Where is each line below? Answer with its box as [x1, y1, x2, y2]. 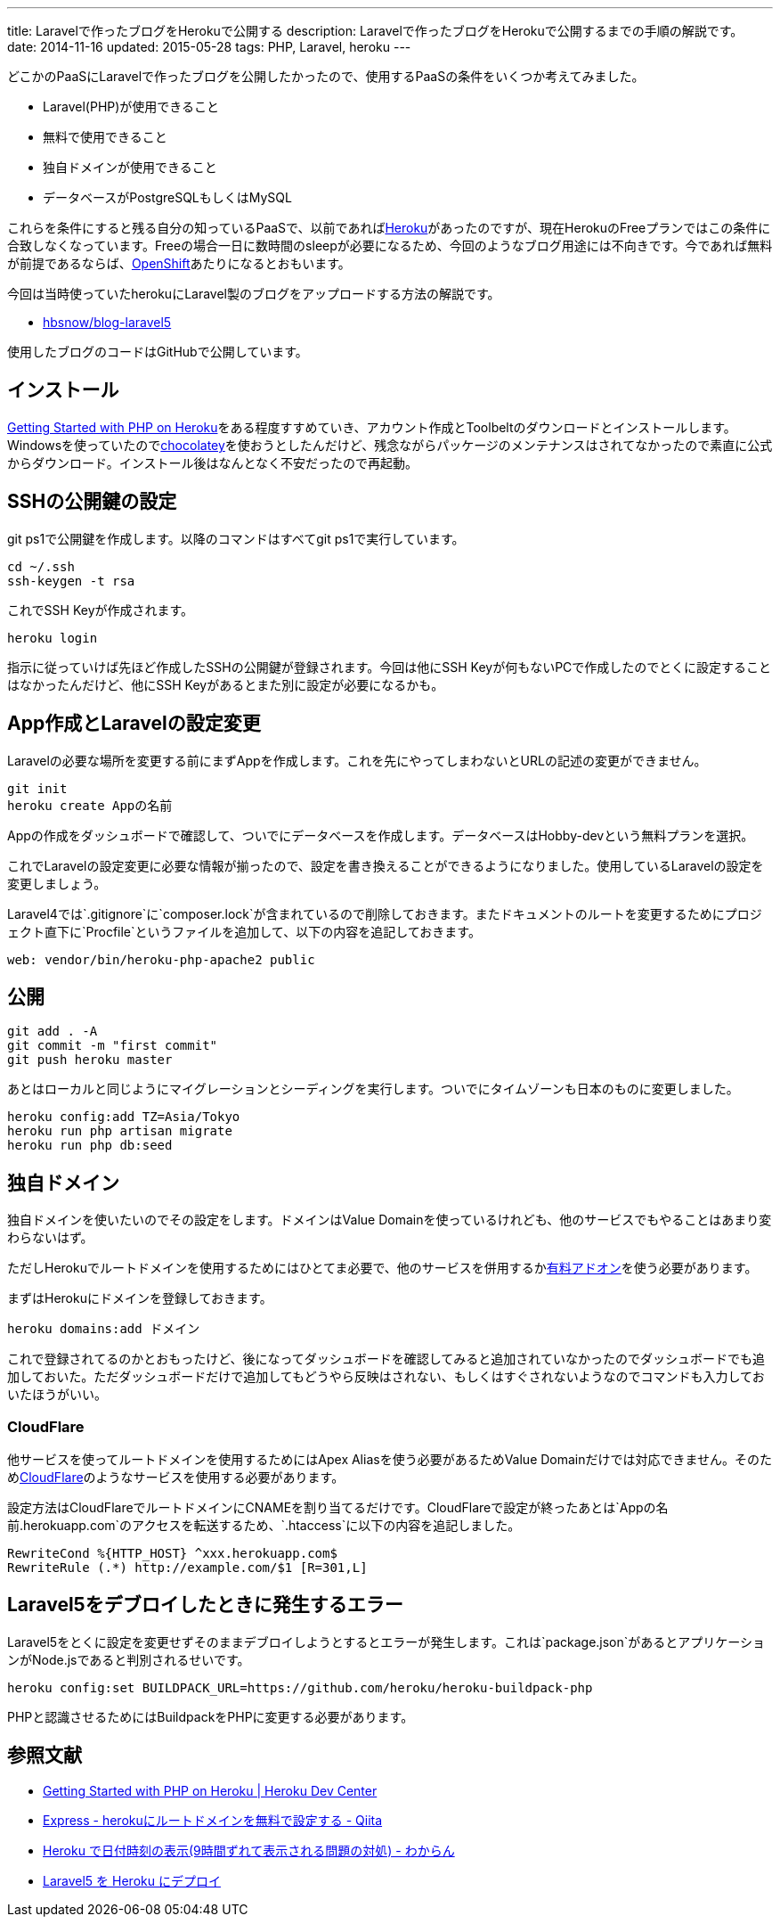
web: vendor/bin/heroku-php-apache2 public [7, 952, 315, 967]
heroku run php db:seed [7, 1138, 173, 1153]
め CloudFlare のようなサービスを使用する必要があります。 [7, 1469, 345, 1485]
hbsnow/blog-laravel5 [43, 315, 172, 330]
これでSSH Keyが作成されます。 [7, 602, 194, 618]
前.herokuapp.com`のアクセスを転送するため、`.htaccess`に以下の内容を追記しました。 [7, 1517, 521, 1533]
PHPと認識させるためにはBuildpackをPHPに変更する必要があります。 [7, 1708, 414, 1724]
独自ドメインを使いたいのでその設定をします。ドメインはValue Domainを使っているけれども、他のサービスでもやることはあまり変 [7, 1212, 772, 1228]
